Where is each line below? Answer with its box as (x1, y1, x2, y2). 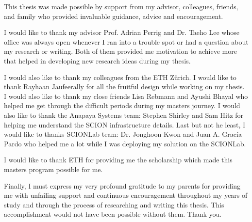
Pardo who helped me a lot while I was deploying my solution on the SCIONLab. (4, 138, 246, 148)
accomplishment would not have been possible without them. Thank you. (4, 209, 222, 219)
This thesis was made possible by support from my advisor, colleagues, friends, (4, 1, 238, 11)
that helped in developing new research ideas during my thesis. (4, 55, 191, 65)
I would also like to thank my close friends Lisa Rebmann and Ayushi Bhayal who (4, 91, 248, 101)
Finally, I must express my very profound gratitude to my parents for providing (4, 180, 240, 190)
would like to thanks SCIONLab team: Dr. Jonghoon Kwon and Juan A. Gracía (4, 129, 242, 139)
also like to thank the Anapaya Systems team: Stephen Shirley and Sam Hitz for (4, 110, 244, 120)
